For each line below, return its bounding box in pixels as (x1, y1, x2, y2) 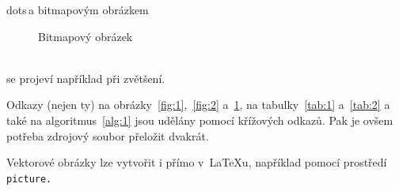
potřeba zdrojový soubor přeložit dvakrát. (6, 127, 209, 144)
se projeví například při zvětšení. (6, 69, 165, 86)
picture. (6, 173, 52, 185)
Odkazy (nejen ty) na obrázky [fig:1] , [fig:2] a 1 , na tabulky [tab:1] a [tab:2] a (6, 96, 390, 113)
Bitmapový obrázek (38, 28, 133, 44)
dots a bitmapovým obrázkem (6, 2, 149, 17)
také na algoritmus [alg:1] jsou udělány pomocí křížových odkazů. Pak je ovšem (6, 111, 393, 128)
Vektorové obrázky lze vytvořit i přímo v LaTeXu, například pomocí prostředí (6, 154, 387, 170)
